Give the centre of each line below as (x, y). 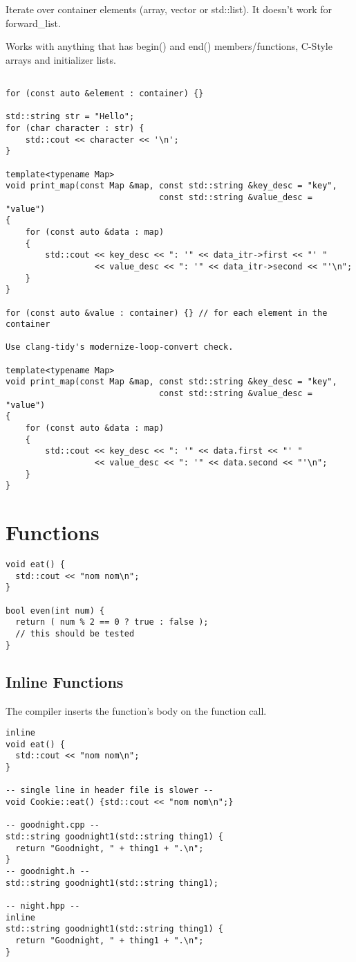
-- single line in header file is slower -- (110, 791)
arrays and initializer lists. (61, 59)
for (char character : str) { (75, 128)
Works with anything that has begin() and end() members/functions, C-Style (169, 46)
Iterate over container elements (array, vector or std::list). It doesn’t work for (169, 9)
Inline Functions (65, 681)
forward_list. (33, 23)
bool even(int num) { (55, 611)
